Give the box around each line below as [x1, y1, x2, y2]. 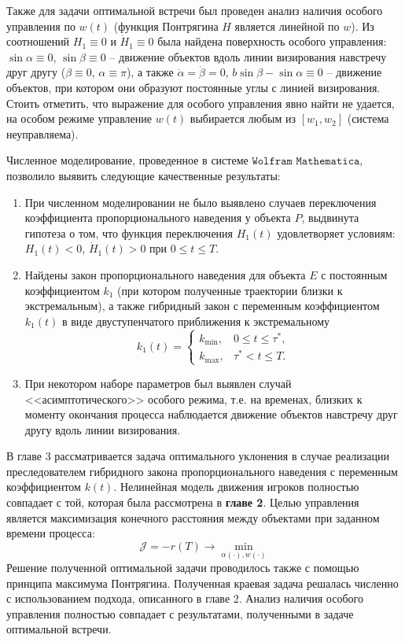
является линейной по [234, 17, 340, 34]
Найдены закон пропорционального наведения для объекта [24, 266, 306, 282]
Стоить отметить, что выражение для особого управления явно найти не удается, [6, 94, 395, 111]
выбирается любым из [190, 110, 296, 127]
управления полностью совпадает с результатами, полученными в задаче [6, 605, 354, 622]
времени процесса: [6, 525, 95, 541]
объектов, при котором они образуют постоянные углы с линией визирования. [6, 79, 381, 95]
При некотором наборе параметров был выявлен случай [24, 374, 292, 391]
